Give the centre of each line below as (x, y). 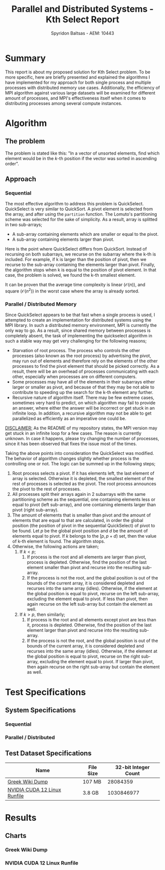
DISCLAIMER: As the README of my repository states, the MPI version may (81, 428)
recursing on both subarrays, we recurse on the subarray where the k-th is (81, 254)
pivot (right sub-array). (35, 510)
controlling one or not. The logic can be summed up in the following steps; (80, 464)
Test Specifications (45, 692)
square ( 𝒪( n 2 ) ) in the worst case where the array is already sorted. (72, 290)
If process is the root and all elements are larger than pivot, (86, 557)
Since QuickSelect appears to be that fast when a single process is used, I (80, 315)
